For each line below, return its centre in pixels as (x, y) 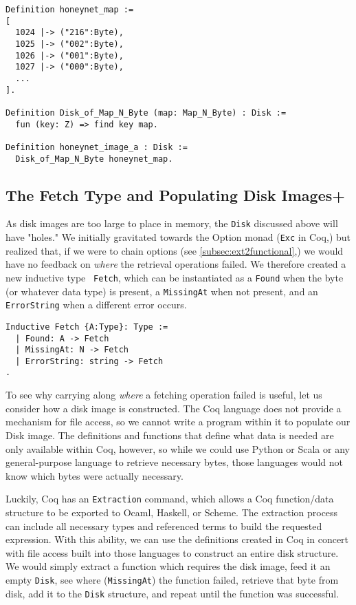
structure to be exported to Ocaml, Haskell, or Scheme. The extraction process (172, 512)
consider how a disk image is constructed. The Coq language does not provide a (174, 408)
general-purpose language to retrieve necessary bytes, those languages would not (175, 462)
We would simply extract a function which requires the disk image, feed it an (168, 566)
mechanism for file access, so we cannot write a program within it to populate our (178, 422)
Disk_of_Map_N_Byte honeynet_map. (94, 159)
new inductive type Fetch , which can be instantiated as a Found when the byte (175, 277)
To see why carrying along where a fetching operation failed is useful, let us (164, 395)
